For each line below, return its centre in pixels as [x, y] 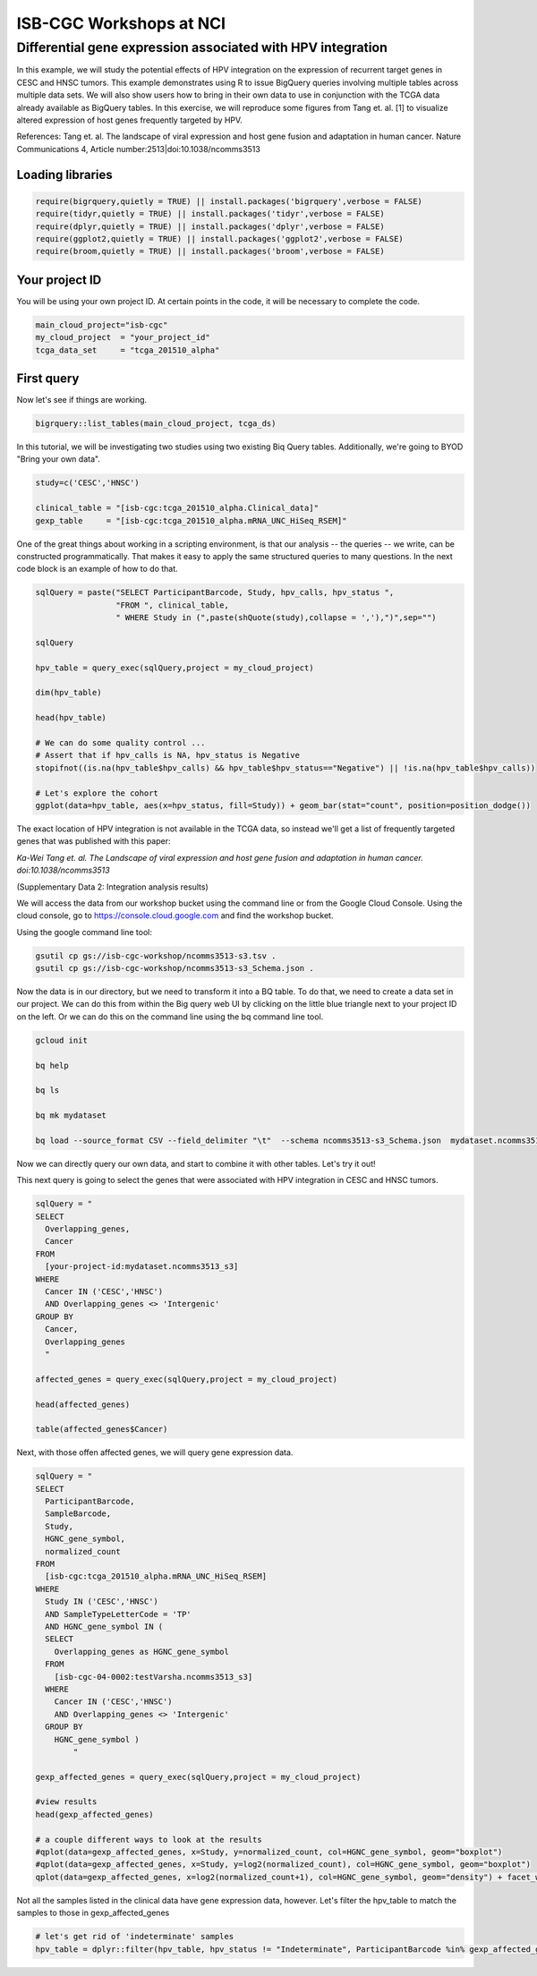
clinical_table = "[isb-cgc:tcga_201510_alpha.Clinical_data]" [177, 508]
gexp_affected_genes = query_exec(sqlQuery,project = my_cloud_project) [198, 1777]
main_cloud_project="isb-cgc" [102, 325]
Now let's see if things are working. [82, 400]
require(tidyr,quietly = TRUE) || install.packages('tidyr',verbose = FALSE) [210, 214]
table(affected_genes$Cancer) [102, 1429]
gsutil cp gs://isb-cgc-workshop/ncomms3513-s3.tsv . [156, 956]
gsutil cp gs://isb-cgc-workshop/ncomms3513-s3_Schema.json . [175, 968]
